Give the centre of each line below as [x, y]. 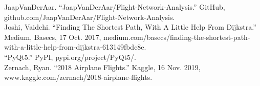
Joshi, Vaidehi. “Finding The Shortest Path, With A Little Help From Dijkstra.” [130, 27]
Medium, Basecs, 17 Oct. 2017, [53, 37]
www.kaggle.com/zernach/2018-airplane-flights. [78, 77]
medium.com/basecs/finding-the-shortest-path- [177, 37]
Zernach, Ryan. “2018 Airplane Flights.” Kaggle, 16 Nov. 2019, [102, 67]
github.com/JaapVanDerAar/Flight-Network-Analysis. [90, 17]
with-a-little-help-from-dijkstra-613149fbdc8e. [75, 47]
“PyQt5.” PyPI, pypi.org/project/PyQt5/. [70, 57]
